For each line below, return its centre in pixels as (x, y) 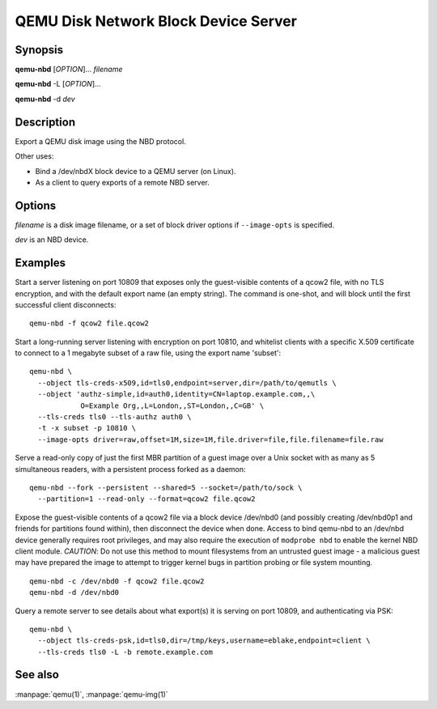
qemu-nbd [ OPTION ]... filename (69, 70)
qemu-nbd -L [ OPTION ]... (58, 84)
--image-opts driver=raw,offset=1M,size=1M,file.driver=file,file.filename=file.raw (210, 439)
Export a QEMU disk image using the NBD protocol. (100, 141)
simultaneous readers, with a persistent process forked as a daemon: (130, 469)
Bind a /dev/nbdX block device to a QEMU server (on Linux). (136, 171)
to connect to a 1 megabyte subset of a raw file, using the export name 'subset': (148, 353)
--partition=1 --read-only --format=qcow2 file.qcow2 (146, 499)
